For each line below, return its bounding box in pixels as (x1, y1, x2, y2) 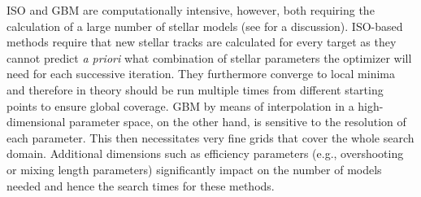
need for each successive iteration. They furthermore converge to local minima (7, 65, 395, 82)
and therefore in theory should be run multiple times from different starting (7, 81, 384, 98)
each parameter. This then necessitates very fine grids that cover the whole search (7, 129, 414, 146)
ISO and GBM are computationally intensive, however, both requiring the (7, 2, 375, 18)
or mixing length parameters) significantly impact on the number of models (7, 160, 382, 177)
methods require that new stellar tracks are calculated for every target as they (7, 33, 397, 50)
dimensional (7, 113, 66, 130)
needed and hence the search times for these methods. (7, 177, 275, 194)
